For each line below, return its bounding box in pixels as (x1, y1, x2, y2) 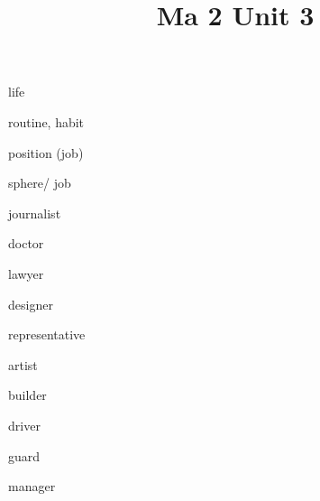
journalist (8, 203, 61, 222)
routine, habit (8, 112, 85, 131)
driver (8, 415, 41, 434)
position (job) (8, 143, 84, 162)
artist (8, 355, 38, 374)
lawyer (8, 264, 44, 283)
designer (8, 294, 53, 313)
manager (8, 477, 56, 496)
